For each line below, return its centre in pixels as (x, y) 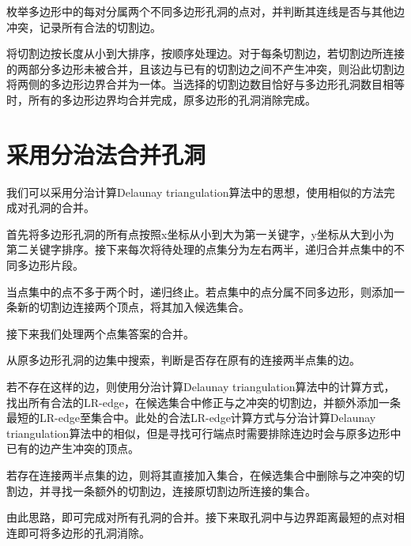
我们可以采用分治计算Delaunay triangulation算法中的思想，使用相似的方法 (195, 192)
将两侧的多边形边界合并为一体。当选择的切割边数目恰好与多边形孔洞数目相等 (205, 84)
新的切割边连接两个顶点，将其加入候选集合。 (133, 307)
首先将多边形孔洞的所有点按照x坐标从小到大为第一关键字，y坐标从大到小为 (200, 233)
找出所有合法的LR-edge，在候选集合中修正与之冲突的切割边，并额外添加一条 (204, 402)
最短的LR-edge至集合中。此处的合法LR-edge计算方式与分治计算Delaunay (191, 418)
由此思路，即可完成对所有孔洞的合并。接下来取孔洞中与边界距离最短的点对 (200, 517)
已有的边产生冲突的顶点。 (73, 448)
